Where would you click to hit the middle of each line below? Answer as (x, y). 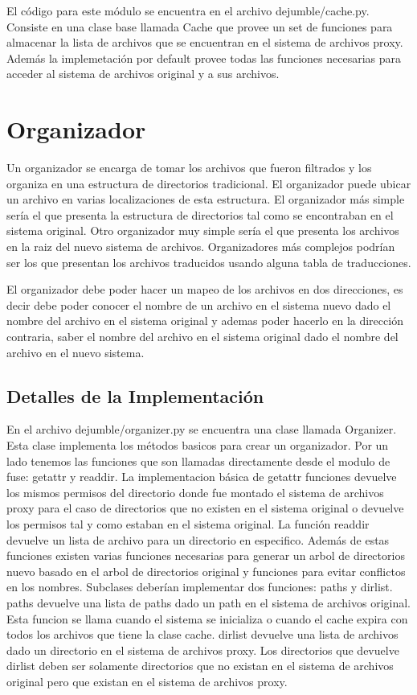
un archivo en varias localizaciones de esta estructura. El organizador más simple (206, 199)
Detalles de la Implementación (135, 395)
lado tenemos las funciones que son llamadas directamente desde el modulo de (198, 461)
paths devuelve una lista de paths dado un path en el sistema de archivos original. (208, 602)
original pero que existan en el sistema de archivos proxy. (147, 681)
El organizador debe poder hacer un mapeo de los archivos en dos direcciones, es (205, 289)
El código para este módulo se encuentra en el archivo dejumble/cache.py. (188, 10)
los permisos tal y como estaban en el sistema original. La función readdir (188, 523)
